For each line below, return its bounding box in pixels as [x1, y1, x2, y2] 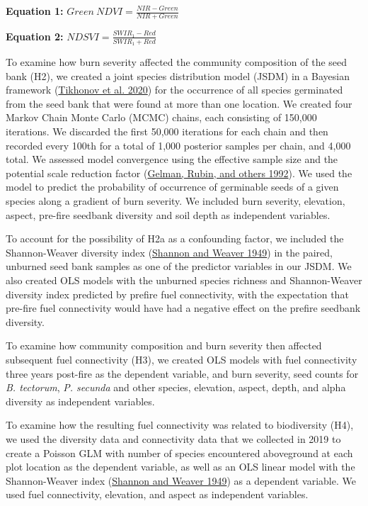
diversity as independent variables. [6, 393, 155, 408]
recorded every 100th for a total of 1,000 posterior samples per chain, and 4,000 [6, 137, 351, 152]
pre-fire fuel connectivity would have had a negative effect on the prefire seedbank [6, 300, 361, 315]
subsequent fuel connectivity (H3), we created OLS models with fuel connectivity [6, 352, 357, 366]
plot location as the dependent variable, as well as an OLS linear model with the [6, 459, 355, 474]
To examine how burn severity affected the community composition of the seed [6, 55, 347, 69]
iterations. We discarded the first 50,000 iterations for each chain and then [6, 124, 328, 139]
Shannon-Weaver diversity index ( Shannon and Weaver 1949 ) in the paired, [6, 244, 333, 259]
